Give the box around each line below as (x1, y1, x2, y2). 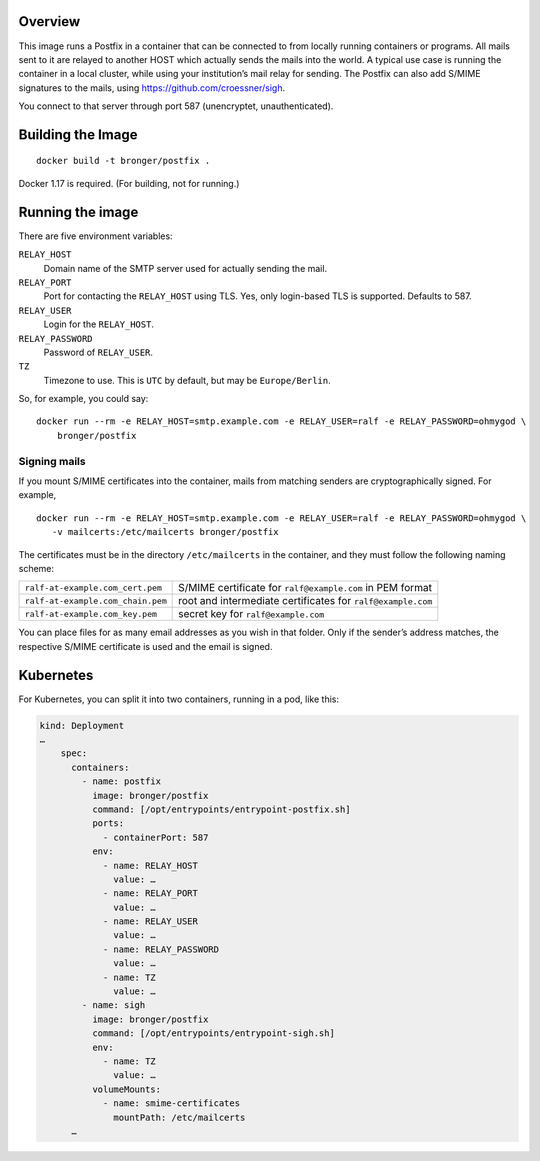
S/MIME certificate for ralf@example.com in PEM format (178, 581, 432, 595)
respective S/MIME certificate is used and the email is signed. (18, 640, 273, 652)
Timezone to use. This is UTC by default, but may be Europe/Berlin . (43, 374, 331, 386)
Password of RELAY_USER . (43, 346, 154, 358)
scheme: (18, 562, 55, 574)
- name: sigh (81, 1000, 146, 1011)
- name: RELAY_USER (102, 916, 199, 927)
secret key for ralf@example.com (178, 607, 325, 621)
